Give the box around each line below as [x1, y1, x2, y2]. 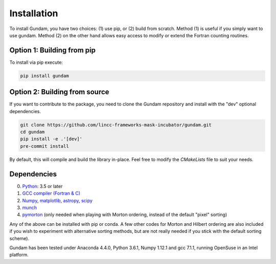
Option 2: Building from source [9, 88, 109, 96]
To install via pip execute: [9, 59, 63, 65]
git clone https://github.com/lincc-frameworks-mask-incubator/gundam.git [20, 122, 212, 127]
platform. [9, 252, 29, 258]
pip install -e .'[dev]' [20, 136, 83, 142]
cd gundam [20, 129, 45, 135]
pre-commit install [20, 143, 69, 149]
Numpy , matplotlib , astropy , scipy [22, 197, 93, 203]
